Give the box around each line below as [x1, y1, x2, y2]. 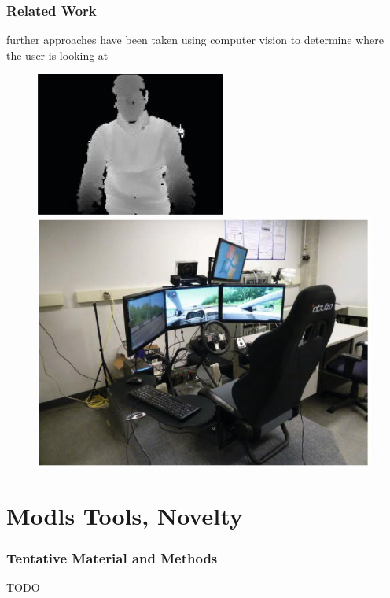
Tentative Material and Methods [6, 548, 218, 568]
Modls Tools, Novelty [6, 499, 243, 531]
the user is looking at [6, 46, 109, 63]
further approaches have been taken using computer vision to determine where [6, 31, 384, 48]
